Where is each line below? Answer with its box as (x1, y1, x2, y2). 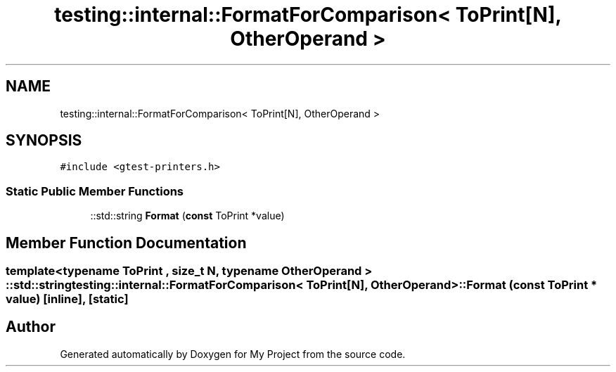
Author (6, 318, 56, 336)
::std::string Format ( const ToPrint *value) (90, 210, 285, 222)
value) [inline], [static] (6, 292, 129, 307)
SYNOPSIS (6, 132, 82, 150)
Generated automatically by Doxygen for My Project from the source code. (60, 347, 406, 360)
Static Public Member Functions (6, 184, 184, 198)
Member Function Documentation (6, 233, 247, 252)
